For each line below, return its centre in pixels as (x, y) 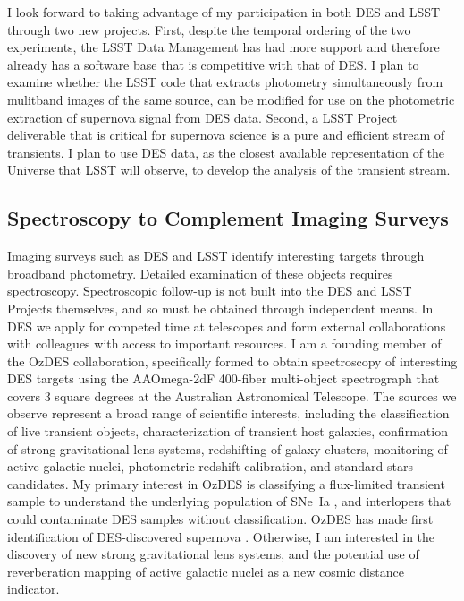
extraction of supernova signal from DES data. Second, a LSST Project (202, 117)
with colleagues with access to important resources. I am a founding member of (224, 343)
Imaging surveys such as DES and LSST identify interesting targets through (216, 256)
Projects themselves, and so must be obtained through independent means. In (220, 308)
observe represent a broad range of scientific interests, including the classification (228, 413)
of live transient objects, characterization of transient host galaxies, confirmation (228, 431)
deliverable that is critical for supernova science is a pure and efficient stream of (226, 135)
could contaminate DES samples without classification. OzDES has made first (220, 519)
